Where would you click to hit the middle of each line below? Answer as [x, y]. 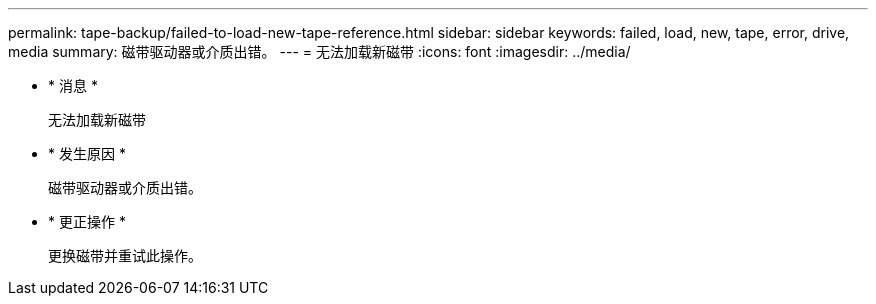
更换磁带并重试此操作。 [125, 255]
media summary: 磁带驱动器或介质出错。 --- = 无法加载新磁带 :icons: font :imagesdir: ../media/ [319, 51]
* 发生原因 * [87, 153]
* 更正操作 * [87, 221]
